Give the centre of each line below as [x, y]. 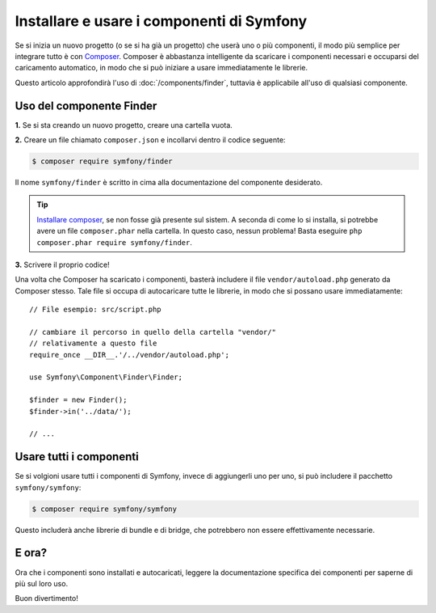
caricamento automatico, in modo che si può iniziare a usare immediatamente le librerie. [161, 68]
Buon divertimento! [46, 598]
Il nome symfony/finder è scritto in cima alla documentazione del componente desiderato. [169, 182]
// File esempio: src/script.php [95, 310]
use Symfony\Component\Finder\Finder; [106, 377]
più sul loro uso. [42, 583]
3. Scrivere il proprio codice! [62, 264]
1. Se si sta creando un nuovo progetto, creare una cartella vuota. [124, 125]
